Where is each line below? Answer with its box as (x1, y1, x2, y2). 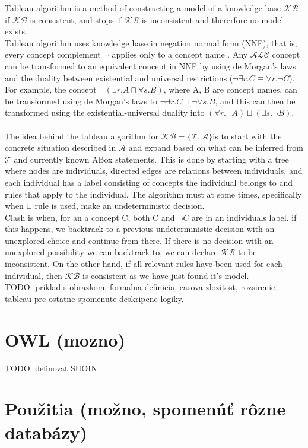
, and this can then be (215, 94, 296, 107)
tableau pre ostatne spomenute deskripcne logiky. (5, 292, 184, 304)
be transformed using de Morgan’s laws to (5, 94, 158, 107)
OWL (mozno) (5, 327, 125, 351)
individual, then (5, 269, 62, 281)
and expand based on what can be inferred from (128, 141, 303, 154)
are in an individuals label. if (192, 211, 297, 223)
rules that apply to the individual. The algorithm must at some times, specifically (5, 188, 302, 200)
